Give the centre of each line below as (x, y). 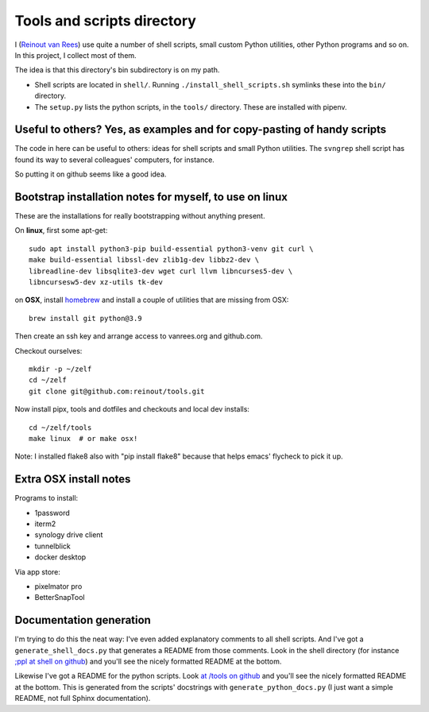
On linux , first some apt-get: (61, 230)
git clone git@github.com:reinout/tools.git (117, 391)
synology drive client (69, 535)
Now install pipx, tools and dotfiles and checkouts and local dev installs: (132, 409)
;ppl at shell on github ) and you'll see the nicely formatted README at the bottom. (148, 662)
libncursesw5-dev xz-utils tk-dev (96, 282)
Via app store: (38, 571)
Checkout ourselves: (48, 350)
